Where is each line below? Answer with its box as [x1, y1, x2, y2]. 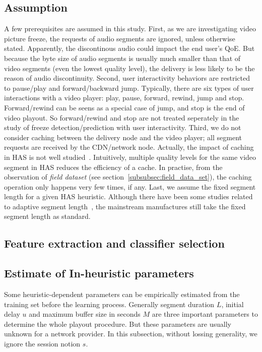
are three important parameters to [152, 309, 258, 319]
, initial [221, 299, 244, 309]
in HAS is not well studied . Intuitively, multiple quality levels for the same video [4, 151, 256, 162]
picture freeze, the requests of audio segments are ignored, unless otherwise [4, 33, 235, 43]
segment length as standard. [4, 211, 91, 221]
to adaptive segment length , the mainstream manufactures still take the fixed [4, 201, 246, 211]
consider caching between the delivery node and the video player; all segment [4, 132, 242, 142]
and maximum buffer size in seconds [29, 309, 141, 319]
